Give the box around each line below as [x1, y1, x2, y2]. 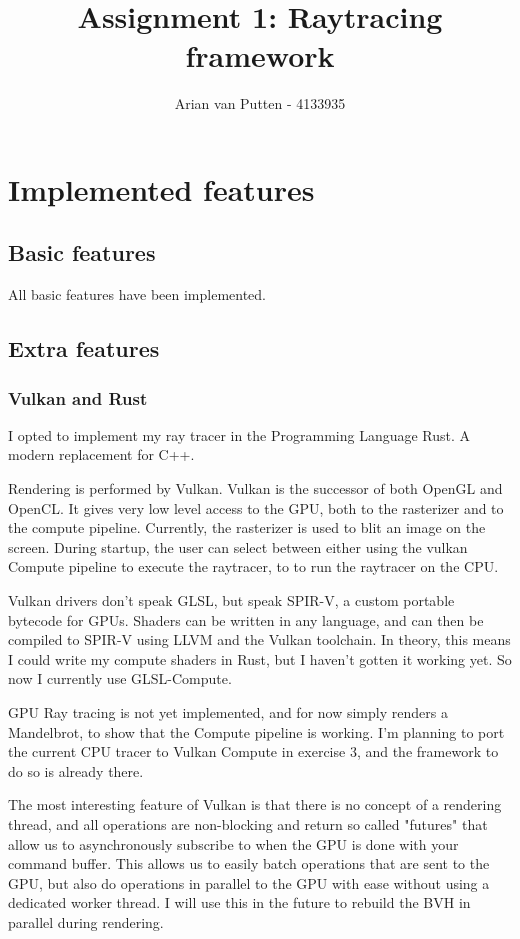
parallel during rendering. [8, 911, 164, 932]
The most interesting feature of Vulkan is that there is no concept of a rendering [8, 794, 502, 815]
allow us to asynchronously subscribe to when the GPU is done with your [8, 833, 459, 854]
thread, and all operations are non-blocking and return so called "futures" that [8, 813, 488, 834]
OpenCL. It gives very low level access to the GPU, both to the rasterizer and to [8, 497, 504, 518]
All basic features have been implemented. [8, 284, 267, 305]
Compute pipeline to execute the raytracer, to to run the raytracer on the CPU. [8, 556, 499, 577]
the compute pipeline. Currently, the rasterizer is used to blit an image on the [8, 517, 486, 538]
